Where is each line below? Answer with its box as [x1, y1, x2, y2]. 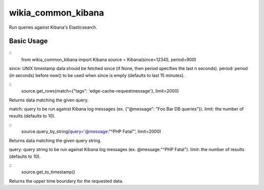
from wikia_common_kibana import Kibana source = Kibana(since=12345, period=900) [21, 57, 197, 62]
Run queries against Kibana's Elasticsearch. [9, 24, 97, 30]
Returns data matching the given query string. [9, 137, 102, 143]
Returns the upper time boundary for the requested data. [9, 178, 124, 184]
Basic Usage [9, 37, 48, 45]
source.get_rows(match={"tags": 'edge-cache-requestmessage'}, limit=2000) [21, 88, 179, 94]
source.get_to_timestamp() [21, 169, 75, 175]
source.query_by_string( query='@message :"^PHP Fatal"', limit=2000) [21, 129, 161, 134]
